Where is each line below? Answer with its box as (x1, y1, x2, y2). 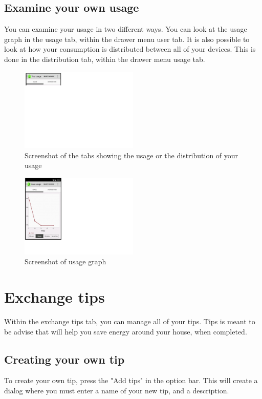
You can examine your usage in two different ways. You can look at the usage (4, 24, 247, 34)
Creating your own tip (4, 351, 125, 367)
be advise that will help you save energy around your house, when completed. (4, 326, 247, 337)
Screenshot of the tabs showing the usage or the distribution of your (25, 150, 238, 160)
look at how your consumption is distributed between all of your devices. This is (4, 44, 256, 54)
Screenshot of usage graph (25, 256, 106, 267)
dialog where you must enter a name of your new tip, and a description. (4, 385, 229, 395)
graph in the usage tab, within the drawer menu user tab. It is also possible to (4, 33, 250, 44)
